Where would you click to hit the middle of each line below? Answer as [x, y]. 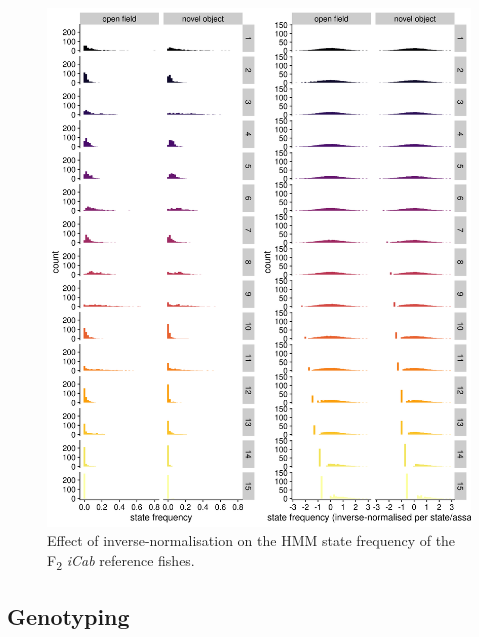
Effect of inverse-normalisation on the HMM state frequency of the [251, 540]
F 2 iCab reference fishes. [121, 561]
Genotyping [68, 616]
